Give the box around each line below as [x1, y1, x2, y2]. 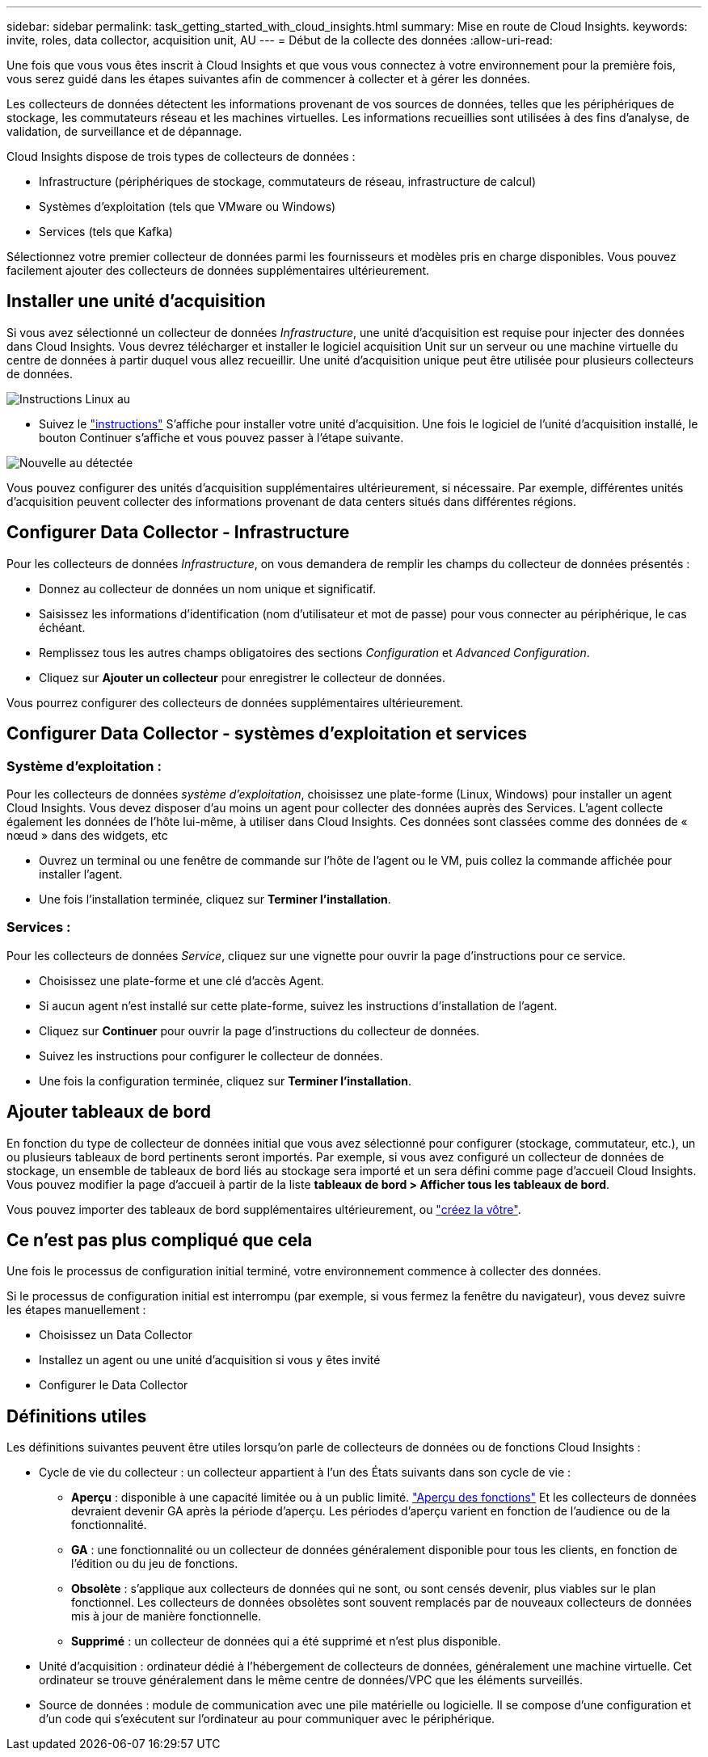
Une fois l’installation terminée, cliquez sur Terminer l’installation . [39, 891, 391, 906]
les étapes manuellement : [6, 1303, 146, 1317]
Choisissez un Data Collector [39, 1328, 193, 1342]
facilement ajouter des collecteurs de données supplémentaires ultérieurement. [6, 263, 430, 277]
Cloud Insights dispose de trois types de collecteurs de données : [6, 150, 356, 163]
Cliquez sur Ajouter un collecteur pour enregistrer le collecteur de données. [39, 670, 445, 685]
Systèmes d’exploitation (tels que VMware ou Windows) [39, 200, 336, 213]
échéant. [39, 620, 86, 634]
